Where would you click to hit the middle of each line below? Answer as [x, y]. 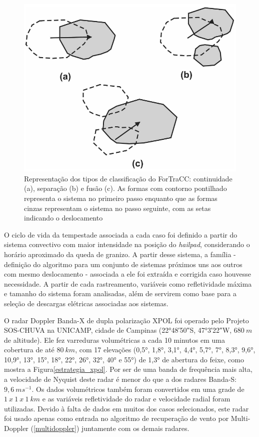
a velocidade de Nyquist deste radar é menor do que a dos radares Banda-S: [120, 379]
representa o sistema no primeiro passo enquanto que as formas [121, 198]
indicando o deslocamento [63, 218]
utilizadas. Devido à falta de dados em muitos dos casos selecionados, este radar [126, 408]
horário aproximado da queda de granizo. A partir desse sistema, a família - [120, 254]
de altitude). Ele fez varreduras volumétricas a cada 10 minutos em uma [114, 340]
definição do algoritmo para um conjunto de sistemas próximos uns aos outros [123, 264]
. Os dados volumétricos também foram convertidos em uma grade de [138, 389]
